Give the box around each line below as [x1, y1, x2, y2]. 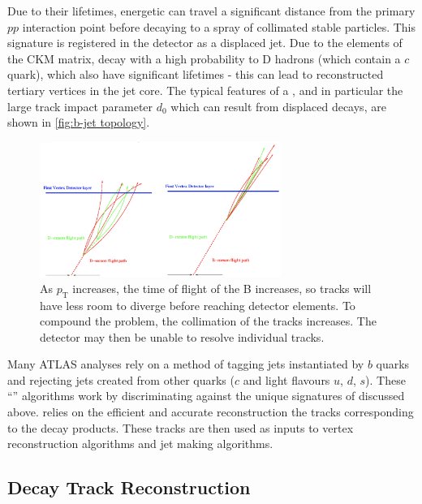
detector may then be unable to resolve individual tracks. [40, 328, 325, 345]
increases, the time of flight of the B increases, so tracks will [72, 279, 372, 296]
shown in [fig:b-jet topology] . [7, 114, 150, 131]
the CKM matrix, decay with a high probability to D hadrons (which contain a [7, 50, 401, 67]
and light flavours [243, 371, 330, 388]
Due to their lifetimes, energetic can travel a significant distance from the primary [7, 2, 416, 19]
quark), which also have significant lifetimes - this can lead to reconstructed [7, 66, 384, 83]
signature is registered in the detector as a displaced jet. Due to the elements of [7, 34, 403, 51]
